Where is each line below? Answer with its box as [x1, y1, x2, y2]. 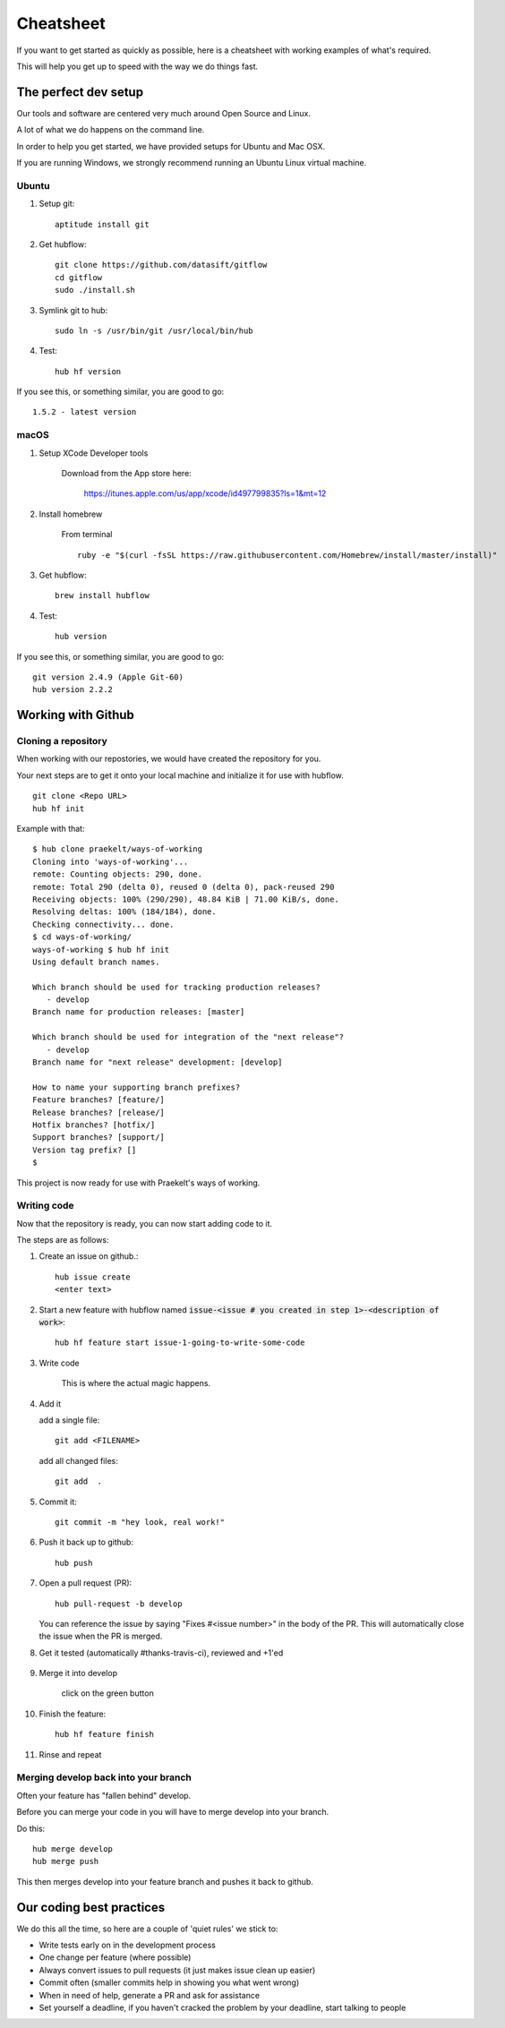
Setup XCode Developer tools [39, 448, 149, 458]
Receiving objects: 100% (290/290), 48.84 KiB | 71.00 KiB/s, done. [32, 894, 339, 904]
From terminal [61, 529, 113, 540]
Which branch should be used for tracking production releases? [32, 981, 321, 992]
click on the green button [61, 1688, 154, 1699]
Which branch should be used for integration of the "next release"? [32, 1032, 345, 1042]
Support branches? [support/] [32, 1133, 166, 1142]
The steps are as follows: [16, 1235, 109, 1245]
